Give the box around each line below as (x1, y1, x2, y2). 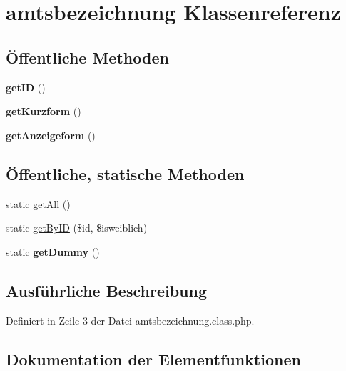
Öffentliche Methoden (6, 46, 169, 68)
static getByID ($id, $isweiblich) (6, 220, 148, 235)
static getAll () (6, 196, 71, 211)
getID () (6, 79, 46, 94)
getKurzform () (6, 104, 81, 119)
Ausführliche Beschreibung (6, 279, 207, 301)
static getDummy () (6, 244, 100, 259)
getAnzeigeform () (6, 127, 96, 142)
